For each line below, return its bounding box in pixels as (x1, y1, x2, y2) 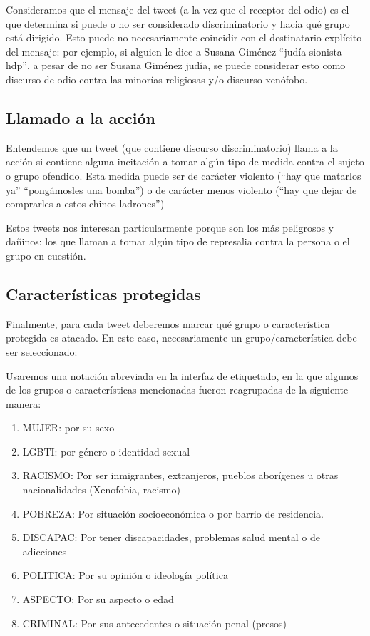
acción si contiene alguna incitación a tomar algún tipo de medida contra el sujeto (6, 154, 364, 169)
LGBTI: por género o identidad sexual (22, 443, 190, 458)
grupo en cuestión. (6, 247, 86, 262)
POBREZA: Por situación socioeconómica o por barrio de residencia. (22, 506, 324, 520)
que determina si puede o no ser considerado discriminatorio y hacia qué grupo (6, 16, 350, 31)
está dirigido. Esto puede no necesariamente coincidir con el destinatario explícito (6, 30, 362, 45)
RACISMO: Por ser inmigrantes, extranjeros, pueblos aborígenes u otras (22, 468, 339, 483)
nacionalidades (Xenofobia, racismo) (22, 482, 180, 497)
